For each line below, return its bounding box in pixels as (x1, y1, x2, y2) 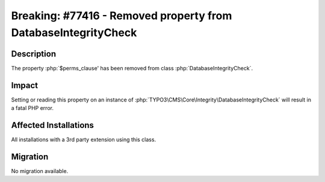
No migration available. (11, 167, 69, 174)
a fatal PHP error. (11, 105, 54, 112)
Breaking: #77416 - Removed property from (11, 9, 232, 22)
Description (11, 49, 57, 59)
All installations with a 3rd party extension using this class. (11, 136, 156, 144)
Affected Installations (11, 120, 94, 130)
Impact (11, 80, 39, 90)
